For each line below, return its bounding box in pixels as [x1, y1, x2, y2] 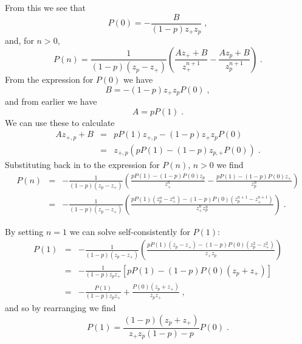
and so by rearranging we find [5, 301, 116, 314]
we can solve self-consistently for [69, 225, 190, 237]
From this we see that [5, 1, 86, 13]
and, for [5, 34, 34, 47]
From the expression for [5, 73, 94, 86]
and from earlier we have [5, 95, 97, 108]
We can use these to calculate [5, 116, 115, 128]
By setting [5, 225, 44, 237]
